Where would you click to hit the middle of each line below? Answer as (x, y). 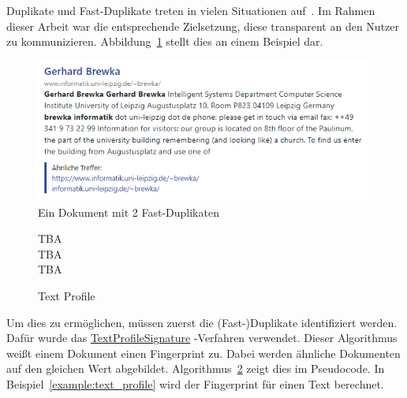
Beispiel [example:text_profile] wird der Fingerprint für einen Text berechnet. (195, 384)
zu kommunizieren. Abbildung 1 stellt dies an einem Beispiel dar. (165, 41)
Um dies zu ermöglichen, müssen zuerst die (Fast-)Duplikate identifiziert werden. (202, 322)
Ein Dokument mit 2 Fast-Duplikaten (129, 212)
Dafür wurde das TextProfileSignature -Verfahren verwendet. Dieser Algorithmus (202, 338)
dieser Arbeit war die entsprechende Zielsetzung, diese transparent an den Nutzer (203, 26)
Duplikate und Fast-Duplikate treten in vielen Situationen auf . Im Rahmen (191, 10)
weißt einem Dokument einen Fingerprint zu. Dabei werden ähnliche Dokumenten (203, 353)
